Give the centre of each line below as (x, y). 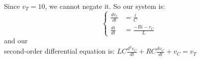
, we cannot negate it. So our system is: (105, 6)
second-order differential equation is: (59, 51)
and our (16, 41)
